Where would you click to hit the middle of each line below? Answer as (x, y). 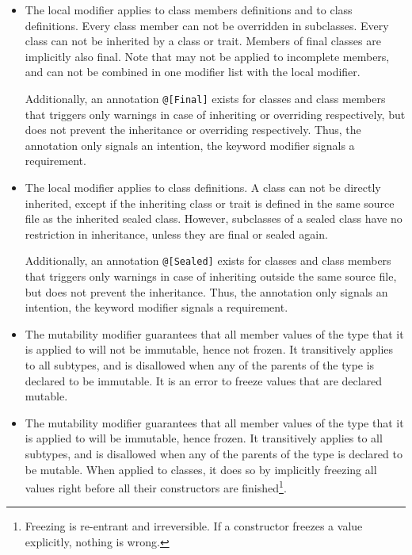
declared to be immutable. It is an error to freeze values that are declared (204, 380)
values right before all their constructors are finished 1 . (156, 486)
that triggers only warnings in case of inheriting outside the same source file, (211, 276)
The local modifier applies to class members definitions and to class (189, 10)
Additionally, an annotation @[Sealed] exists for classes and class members (208, 260)
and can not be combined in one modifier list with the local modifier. (193, 72)
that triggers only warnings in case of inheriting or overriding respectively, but (215, 114)
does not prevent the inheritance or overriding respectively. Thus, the (193, 130)
